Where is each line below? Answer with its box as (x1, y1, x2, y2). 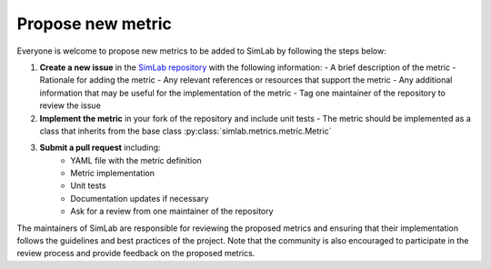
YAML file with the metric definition (70, 154, 202, 165)
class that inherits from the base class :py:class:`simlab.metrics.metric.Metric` (39, 125, 332, 136)
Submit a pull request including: (39, 142, 161, 154)
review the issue (39, 100, 102, 111)
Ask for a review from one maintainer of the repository (70, 205, 274, 217)
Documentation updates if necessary (70, 193, 209, 204)
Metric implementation (70, 168, 155, 179)
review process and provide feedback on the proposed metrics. (16, 248, 256, 259)
